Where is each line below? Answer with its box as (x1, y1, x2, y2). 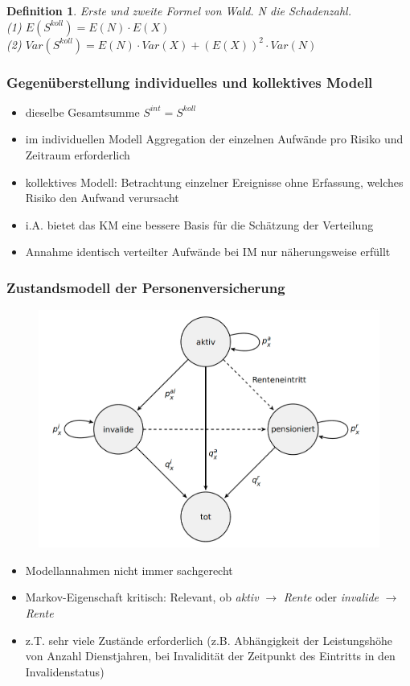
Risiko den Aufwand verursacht (25, 189, 179, 206)
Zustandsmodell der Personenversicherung (6, 277, 285, 297)
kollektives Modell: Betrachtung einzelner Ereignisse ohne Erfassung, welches (25, 173, 404, 190)
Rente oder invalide (283, 589, 379, 605)
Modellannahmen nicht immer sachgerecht (25, 561, 233, 578)
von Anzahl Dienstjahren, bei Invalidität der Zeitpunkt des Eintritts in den (25, 647, 396, 664)
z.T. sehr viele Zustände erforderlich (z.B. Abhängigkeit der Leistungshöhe (25, 631, 393, 648)
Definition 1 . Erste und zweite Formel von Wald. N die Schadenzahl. (6, 2, 351, 19)
